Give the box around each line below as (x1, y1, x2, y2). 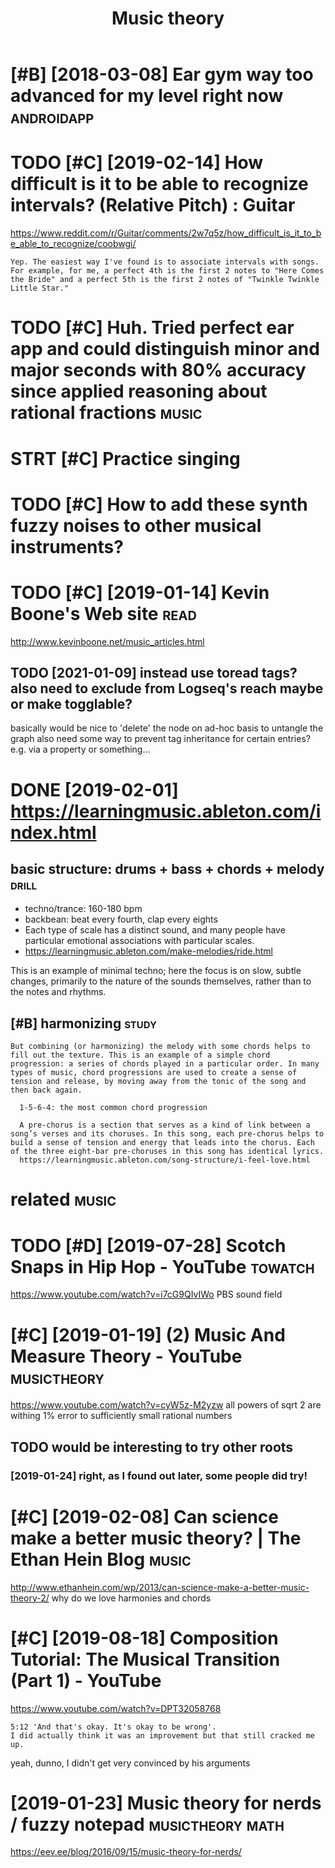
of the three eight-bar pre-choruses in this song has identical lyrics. (10, 1147, 325, 1157)
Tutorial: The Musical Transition (10, 1648, 281, 1671)
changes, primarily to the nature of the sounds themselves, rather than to (10, 975, 312, 987)
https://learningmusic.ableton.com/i (10, 800, 322, 822)
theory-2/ (10, 1592, 50, 1604)
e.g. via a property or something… (10, 743, 151, 756)
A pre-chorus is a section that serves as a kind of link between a (19, 1120, 311, 1131)
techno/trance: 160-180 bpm (24, 903, 143, 915)
